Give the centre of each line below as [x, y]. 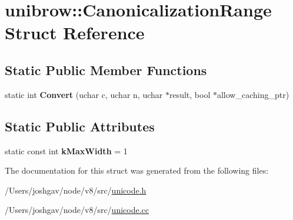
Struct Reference [75, 33]
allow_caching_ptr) [253, 94]
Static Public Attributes [80, 126]
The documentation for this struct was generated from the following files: [137, 170]
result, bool [190, 94]
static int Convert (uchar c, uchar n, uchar [84, 94]
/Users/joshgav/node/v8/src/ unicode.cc [77, 210]
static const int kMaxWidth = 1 [66, 150]
